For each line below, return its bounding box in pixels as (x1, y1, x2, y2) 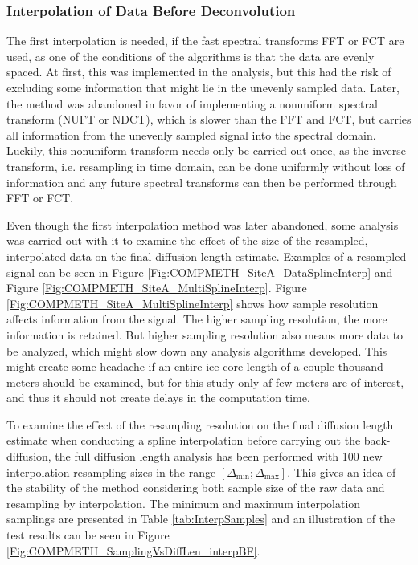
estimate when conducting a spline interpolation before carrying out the (6, 432, 361, 449)
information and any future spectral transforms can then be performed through (6, 173, 397, 190)
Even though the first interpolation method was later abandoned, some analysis (6, 216, 399, 233)
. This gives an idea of (287, 463, 396, 480)
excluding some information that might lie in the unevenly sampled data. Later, (6, 79, 400, 96)
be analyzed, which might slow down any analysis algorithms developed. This (6, 342, 387, 359)
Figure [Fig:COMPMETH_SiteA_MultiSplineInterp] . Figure (6, 279, 307, 296)
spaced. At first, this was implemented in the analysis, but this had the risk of (6, 63, 391, 80)
